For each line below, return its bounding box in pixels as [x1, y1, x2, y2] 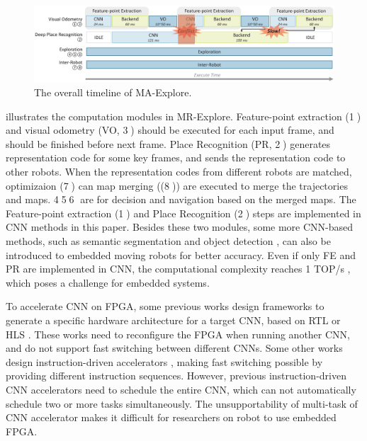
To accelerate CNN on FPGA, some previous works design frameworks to [6, 299, 324, 314]
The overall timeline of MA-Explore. [34, 85, 192, 100]
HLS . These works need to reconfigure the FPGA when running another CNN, [6, 326, 350, 341]
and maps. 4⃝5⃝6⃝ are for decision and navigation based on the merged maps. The [6, 192, 356, 207]
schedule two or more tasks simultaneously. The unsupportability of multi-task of [6, 396, 358, 411]
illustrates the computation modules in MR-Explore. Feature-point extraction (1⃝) [6, 108, 361, 123]
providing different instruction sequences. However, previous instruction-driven [6, 368, 346, 383]
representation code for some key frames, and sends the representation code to [6, 150, 346, 165]
